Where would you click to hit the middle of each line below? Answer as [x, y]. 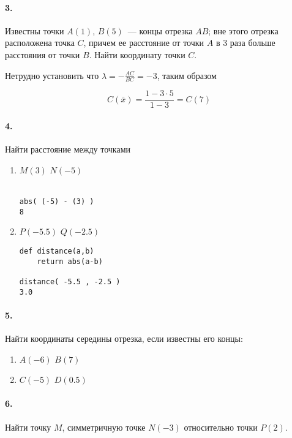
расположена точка [40, 43]
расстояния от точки [43, 54]
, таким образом [187, 75]
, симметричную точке [104, 427]
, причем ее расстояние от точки [144, 43]
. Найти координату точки [137, 54]
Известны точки [35, 30]
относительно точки [221, 427]
